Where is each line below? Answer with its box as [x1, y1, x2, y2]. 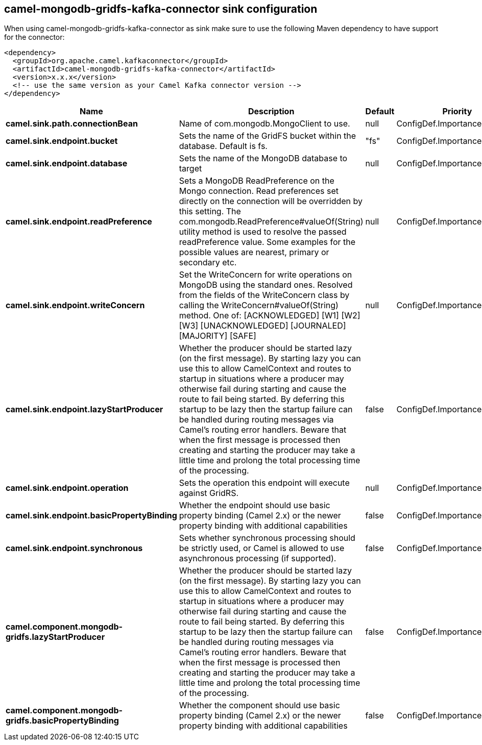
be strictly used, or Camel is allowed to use [179, 543, 345, 554]
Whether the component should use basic [179, 700, 340, 711]
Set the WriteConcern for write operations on [179, 269, 352, 280]
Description [248, 106, 295, 117]
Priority [442, 106, 472, 117]
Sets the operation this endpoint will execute [179, 478, 350, 488]
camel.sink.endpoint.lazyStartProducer [6, 404, 163, 415]
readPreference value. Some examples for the [179, 237, 356, 247]
